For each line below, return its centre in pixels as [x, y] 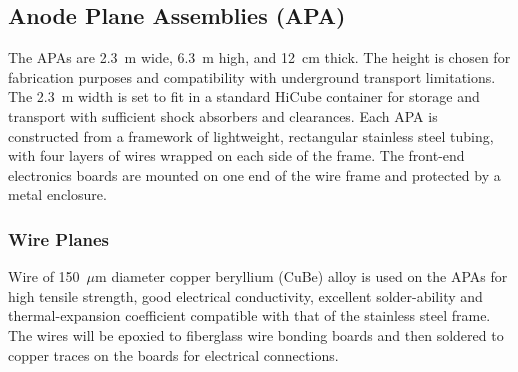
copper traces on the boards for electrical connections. [173, 354]
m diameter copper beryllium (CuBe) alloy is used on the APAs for [301, 276]
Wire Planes [59, 238]
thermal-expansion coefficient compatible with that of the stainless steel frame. [249, 315]
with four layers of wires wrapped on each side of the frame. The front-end [236, 155]
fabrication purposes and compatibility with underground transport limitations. [252, 76]
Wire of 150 [44, 276]
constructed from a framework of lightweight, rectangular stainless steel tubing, [251, 135]
